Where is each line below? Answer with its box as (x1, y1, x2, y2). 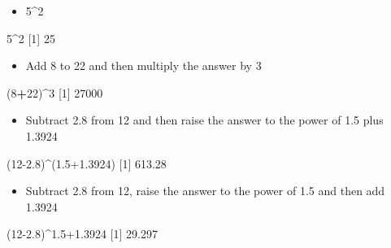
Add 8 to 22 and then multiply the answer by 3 (25, 57, 262, 74)
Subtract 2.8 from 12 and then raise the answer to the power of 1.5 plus (25, 111, 384, 128)
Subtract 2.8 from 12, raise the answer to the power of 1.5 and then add (25, 182, 385, 199)
